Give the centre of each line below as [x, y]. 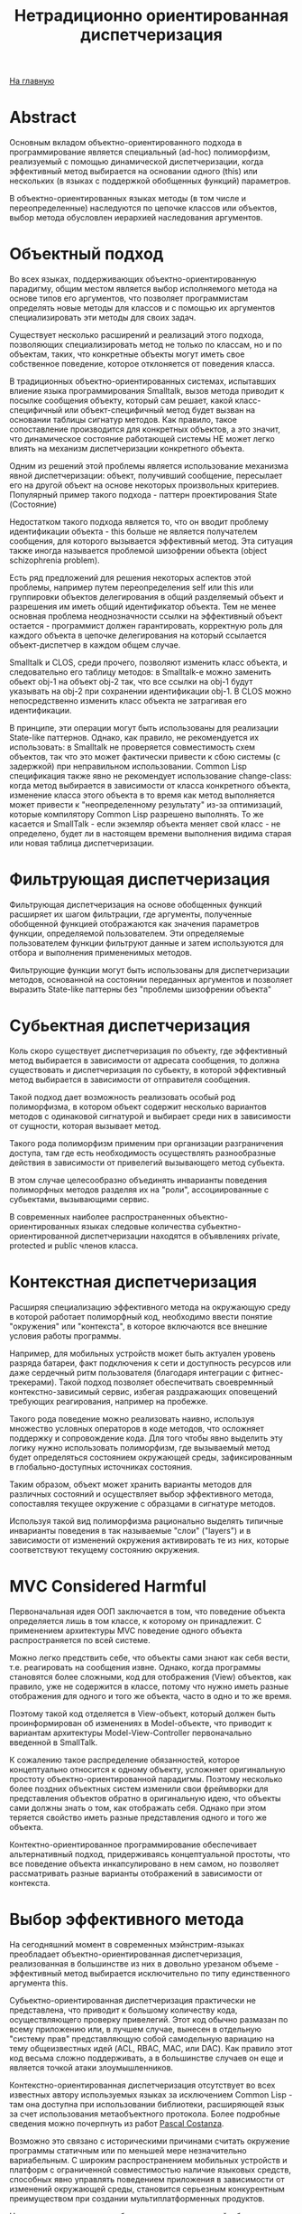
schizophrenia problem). [55, 560]
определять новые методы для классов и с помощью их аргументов [142, 308]
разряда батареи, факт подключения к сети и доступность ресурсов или [150, 1363]
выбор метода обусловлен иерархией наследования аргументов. [136, 218]
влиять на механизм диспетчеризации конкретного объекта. [127, 449]
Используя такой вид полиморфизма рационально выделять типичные [146, 1521]
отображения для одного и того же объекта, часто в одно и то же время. [151, 1696]
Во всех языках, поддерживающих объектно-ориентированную [133, 279]
